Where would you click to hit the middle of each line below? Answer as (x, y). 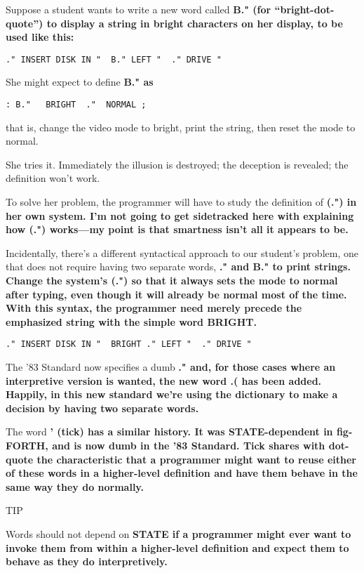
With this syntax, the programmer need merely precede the (154, 308)
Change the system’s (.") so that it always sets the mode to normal (172, 281)
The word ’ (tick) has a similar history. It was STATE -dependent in (169, 432)
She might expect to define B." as (80, 82)
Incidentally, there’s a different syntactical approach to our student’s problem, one (182, 252)
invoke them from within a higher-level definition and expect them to (177, 547)
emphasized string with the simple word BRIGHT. (131, 321)
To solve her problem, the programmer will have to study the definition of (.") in (181, 202)
